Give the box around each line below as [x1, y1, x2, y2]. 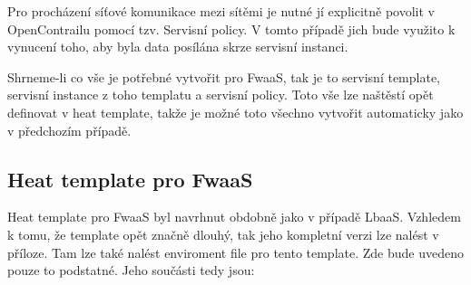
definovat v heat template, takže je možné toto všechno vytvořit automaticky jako [7, 102, 464, 121]
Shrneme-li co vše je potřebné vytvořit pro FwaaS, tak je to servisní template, [7, 67, 441, 86]
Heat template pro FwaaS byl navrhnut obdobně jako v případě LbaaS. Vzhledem [7, 207, 461, 226]
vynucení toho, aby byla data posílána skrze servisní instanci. [7, 37, 348, 56]
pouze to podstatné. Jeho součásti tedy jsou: [7, 261, 255, 280]
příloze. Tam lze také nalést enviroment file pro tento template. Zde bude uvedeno [7, 242, 464, 261]
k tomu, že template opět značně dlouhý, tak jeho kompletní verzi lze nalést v [7, 224, 439, 243]
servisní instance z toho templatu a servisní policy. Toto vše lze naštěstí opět [7, 85, 434, 104]
